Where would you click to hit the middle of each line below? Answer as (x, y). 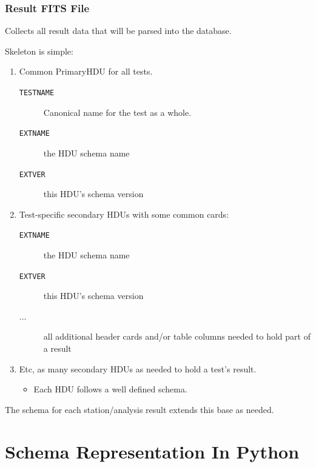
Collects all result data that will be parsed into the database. (118, 31)
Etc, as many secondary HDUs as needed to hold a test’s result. (138, 368)
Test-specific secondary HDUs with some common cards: (124, 214)
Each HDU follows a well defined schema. (110, 389)
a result (57, 348)
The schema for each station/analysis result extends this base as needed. (140, 409)
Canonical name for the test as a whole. (117, 112)
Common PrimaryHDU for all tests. (86, 71)
